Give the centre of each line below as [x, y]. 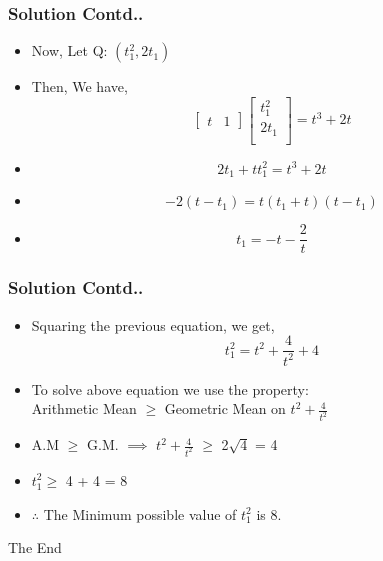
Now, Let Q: [69, 50]
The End [35, 547]
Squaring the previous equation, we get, [153, 324]
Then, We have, [79, 86]
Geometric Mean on [225, 408]
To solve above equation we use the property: [170, 388]
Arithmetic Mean [84, 408]
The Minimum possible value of [140, 513]
